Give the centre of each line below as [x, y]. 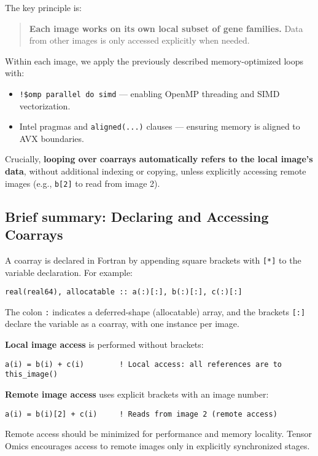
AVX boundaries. [52, 138]
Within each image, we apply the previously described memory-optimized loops [154, 61]
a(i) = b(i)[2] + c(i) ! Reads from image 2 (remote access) [141, 414]
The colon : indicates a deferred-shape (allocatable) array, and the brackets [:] [155, 311]
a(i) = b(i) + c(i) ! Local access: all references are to [144, 364]
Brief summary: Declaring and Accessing [137, 216]
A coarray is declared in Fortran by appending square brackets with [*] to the [153, 260]
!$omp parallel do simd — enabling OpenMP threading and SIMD [149, 93]
